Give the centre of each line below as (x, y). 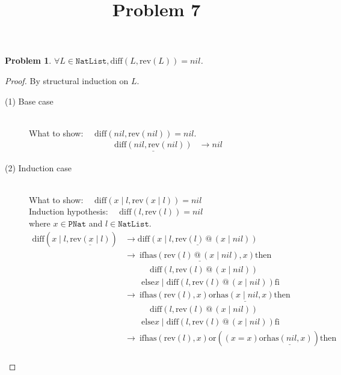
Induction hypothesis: (69, 211)
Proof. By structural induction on (67, 80)
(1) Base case (29, 101)
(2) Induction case (38, 167)
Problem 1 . (28, 60)
